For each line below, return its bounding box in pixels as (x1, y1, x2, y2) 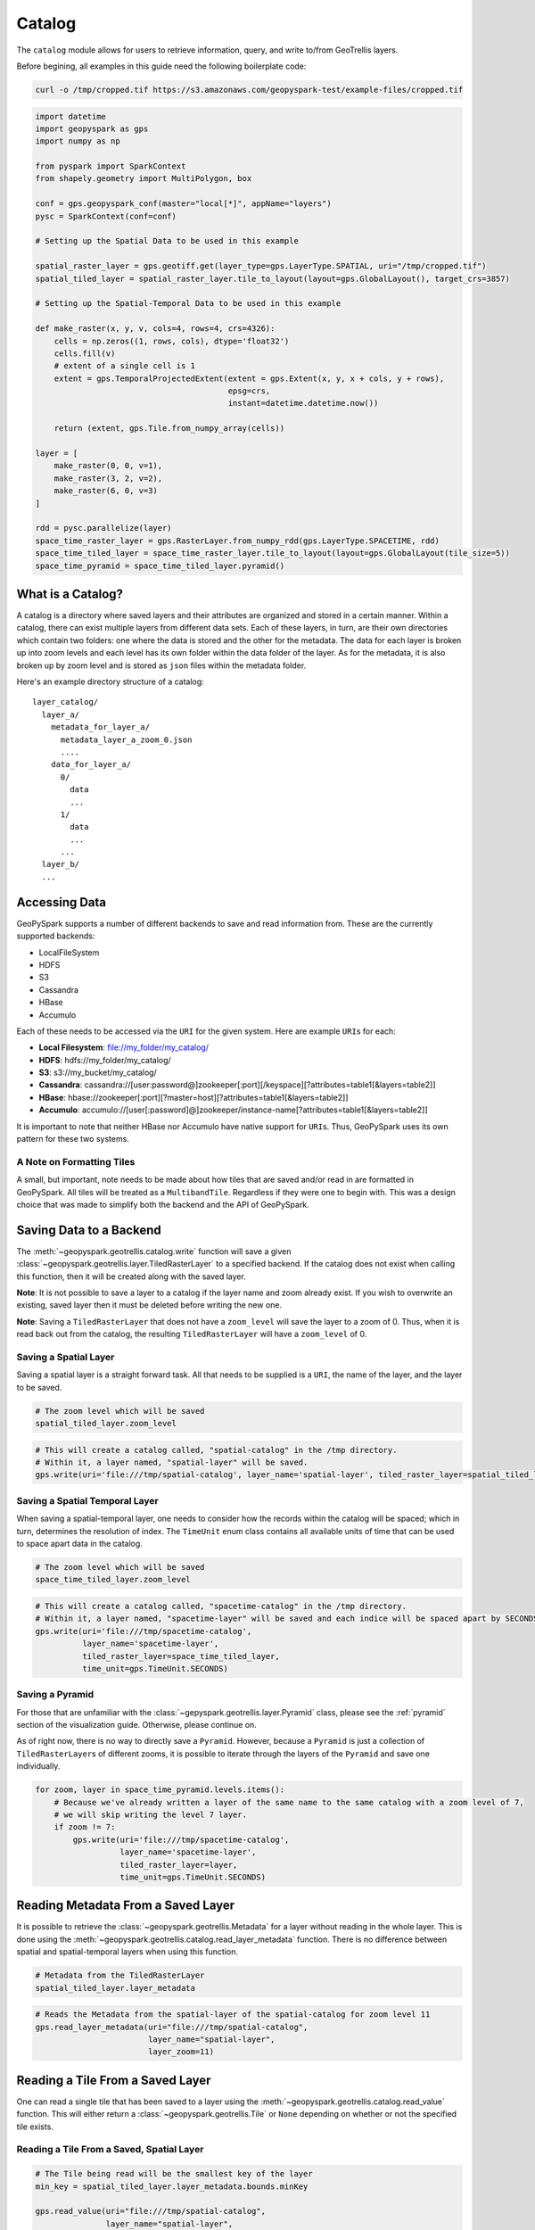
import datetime (35, 111, 107, 121)
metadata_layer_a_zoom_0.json (60, 734, 193, 745)
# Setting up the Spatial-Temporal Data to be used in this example (35, 299, 342, 309)
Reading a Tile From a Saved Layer (16, 2072, 211, 2087)
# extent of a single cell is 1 (53, 361, 196, 371)
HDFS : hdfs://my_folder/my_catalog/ (38, 1054, 171, 1065)
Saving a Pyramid (16, 1689, 95, 1701)
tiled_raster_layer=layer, (119, 1860, 238, 1870)
